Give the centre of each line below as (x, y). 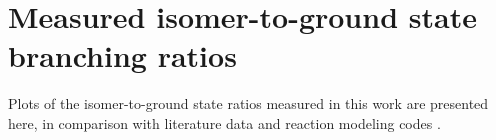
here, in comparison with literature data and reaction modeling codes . (224, 122)
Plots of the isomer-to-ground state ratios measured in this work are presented (248, 103)
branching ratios (122, 55)
